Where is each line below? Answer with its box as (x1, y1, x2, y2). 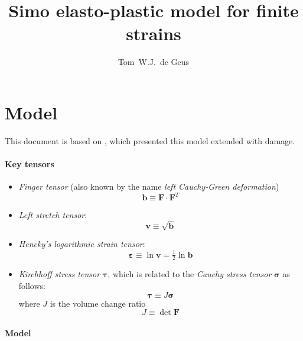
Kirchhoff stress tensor (18, 268, 100, 280)
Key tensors (5, 158, 54, 170)
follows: (18, 280, 45, 291)
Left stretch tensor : (18, 209, 87, 221)
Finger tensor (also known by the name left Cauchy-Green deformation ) (18, 180, 279, 193)
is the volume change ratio (50, 297, 146, 309)
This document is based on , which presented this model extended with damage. (5, 134, 295, 147)
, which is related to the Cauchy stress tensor (107, 268, 272, 280)
